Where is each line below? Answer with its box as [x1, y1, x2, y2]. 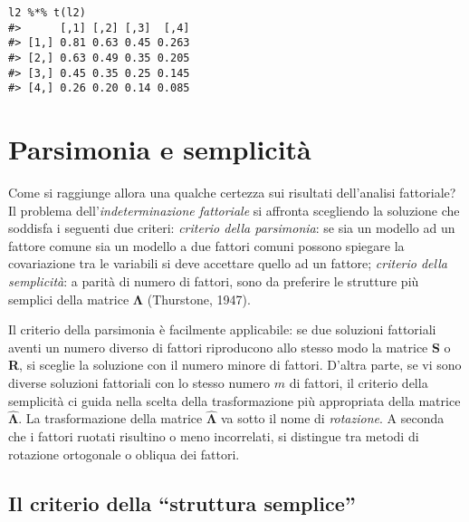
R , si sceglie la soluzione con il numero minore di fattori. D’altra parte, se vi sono [8, 355, 462, 374]
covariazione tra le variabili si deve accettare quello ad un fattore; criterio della [8, 254, 447, 273]
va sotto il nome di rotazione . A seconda [220, 409, 445, 428]
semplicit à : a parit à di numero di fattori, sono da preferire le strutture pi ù [8, 272, 419, 291]
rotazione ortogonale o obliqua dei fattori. [8, 444, 240, 463]
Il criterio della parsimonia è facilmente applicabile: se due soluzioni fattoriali [8, 320, 436, 339]
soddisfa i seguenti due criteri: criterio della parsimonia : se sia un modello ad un [8, 218, 455, 237]
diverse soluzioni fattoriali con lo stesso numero [8, 373, 271, 391]
